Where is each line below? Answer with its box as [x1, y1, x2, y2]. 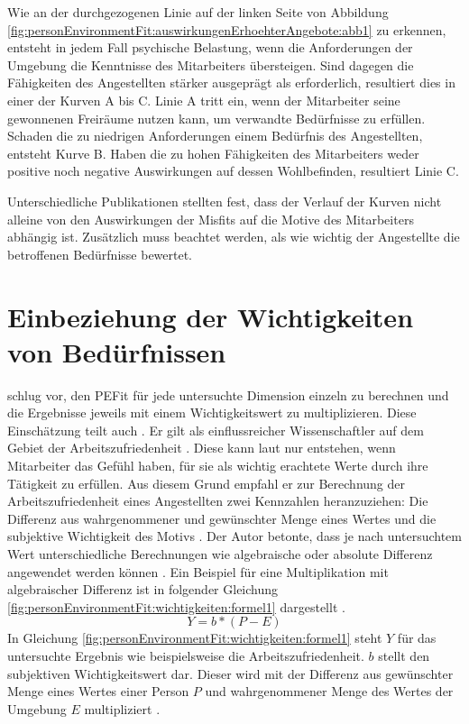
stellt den [378, 646, 430, 664]
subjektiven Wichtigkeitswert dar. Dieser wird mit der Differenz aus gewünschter [7, 664, 454, 683]
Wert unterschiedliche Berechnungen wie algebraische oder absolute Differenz [7, 544, 433, 563]
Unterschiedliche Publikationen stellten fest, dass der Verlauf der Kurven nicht [7, 191, 442, 210]
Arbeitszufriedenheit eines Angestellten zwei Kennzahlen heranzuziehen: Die [7, 491, 428, 510]
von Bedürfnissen [7, 333, 226, 370]
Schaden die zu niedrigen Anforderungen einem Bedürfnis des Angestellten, [7, 126, 423, 145]
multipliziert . [84, 699, 161, 718]
